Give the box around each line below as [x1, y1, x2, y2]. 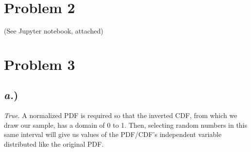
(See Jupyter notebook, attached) [4, 26, 103, 36]
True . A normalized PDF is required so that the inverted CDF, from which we [4, 110, 237, 120]
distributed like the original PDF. [4, 139, 104, 149]
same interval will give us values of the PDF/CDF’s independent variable [4, 129, 222, 139]
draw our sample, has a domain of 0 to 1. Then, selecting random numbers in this [4, 119, 248, 130]
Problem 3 [4, 54, 75, 74]
